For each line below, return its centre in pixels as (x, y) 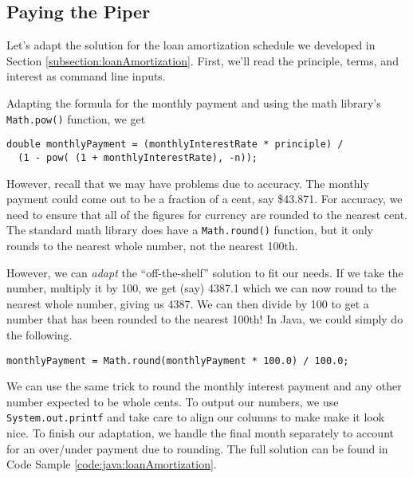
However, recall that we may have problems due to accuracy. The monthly (188, 183)
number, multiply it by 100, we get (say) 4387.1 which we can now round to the (201, 288)
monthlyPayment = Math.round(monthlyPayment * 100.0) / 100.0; (178, 360)
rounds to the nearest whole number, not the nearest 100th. (152, 245)
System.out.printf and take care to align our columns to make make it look (196, 417)
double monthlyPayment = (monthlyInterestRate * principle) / (175, 145)
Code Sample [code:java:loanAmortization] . (112, 464)
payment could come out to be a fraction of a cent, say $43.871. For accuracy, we (205, 199)
